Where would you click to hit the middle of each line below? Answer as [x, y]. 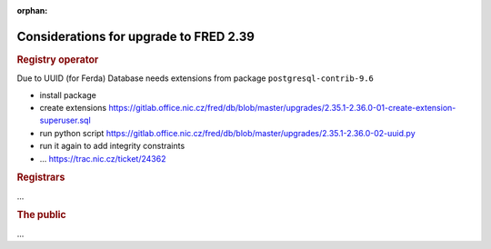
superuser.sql [65, 120]
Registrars [41, 177]
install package [68, 95]
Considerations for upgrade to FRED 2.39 [135, 36]
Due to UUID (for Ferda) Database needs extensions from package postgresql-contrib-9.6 [195, 78]
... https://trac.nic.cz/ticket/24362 [103, 158]
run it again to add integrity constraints [112, 146]
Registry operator [58, 59]
